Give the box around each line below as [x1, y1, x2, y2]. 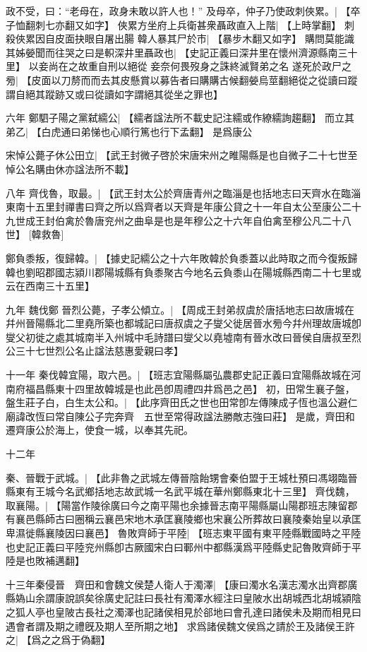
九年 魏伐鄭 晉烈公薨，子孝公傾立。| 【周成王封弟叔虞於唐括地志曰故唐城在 [6, 302, 354, 316]
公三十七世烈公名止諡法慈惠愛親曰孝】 [6, 343, 183, 358]
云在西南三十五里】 [6, 278, 95, 293]
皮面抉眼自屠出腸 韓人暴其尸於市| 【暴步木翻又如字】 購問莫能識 [54, 31, 354, 46]
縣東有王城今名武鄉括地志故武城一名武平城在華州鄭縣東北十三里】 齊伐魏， [6, 484, 355, 499]
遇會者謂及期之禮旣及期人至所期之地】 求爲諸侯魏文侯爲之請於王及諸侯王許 [6, 618, 355, 633]
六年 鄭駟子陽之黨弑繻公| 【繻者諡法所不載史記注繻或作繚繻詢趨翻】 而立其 [6, 110, 354, 125]
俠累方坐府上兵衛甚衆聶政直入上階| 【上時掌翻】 [117, 17, 342, 32]
